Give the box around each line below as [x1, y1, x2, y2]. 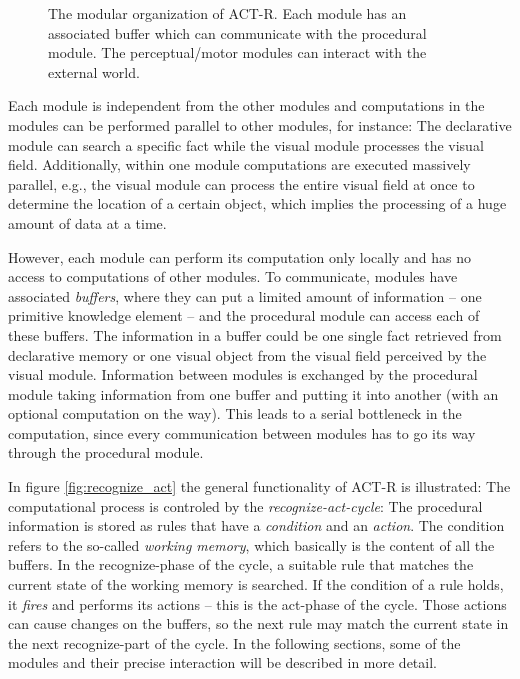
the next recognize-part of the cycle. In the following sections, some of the [8, 632, 461, 653]
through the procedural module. [8, 442, 204, 463]
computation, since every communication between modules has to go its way [8, 422, 476, 443]
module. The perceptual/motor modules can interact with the [48, 42, 427, 63]
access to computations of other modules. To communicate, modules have [8, 266, 458, 287]
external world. [48, 61, 140, 82]
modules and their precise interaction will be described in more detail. [8, 652, 437, 673]
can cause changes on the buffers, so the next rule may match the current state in [8, 613, 509, 634]
